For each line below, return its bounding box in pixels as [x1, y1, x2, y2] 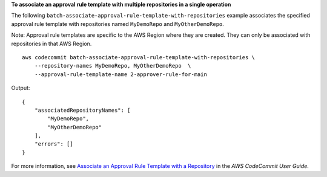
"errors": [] [34, 141, 73, 147]
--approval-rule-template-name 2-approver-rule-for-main [34, 71, 207, 78]
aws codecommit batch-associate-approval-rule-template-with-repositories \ [22, 54, 256, 60]
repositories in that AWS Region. [11, 40, 92, 47]
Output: [11, 85, 30, 92]
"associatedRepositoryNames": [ [34, 106, 131, 114]
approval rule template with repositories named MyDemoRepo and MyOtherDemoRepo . [11, 20, 224, 27]
